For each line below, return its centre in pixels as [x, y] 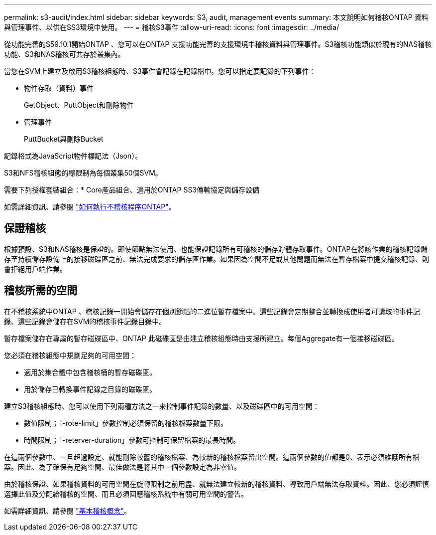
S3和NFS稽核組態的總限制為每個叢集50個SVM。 [83, 173]
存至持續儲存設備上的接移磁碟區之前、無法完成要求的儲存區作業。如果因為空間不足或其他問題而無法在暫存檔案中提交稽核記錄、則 [217, 259]
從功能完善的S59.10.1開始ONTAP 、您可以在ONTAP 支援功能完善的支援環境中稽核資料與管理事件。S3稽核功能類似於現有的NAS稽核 [218, 44]
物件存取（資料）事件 [59, 88]
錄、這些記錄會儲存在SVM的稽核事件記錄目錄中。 [85, 321]
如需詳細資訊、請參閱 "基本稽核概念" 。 [67, 511]
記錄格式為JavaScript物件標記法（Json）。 [73, 156]
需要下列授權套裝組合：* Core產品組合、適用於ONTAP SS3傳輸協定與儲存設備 [132, 190]
